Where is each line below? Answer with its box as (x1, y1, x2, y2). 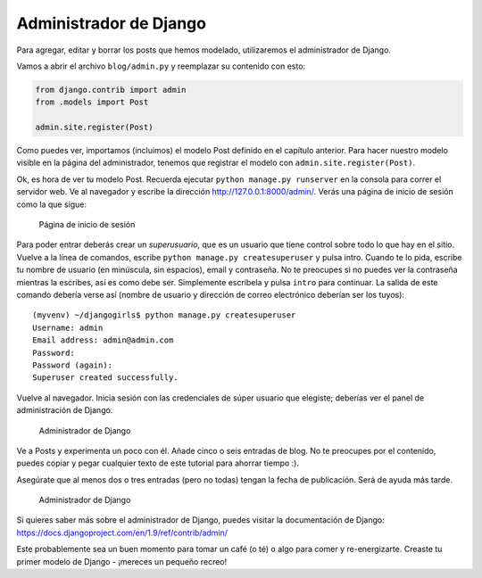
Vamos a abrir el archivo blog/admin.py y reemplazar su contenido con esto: (16, 61, 306, 71)
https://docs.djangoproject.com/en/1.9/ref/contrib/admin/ (16, 527, 228, 538)
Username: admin (32, 322, 104, 333)
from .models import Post (35, 97, 149, 107)
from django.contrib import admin (35, 85, 187, 95)
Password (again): (32, 359, 113, 370)
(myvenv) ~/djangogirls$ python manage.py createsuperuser (32, 310, 296, 320)
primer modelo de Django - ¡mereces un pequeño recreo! (16, 556, 228, 566)
